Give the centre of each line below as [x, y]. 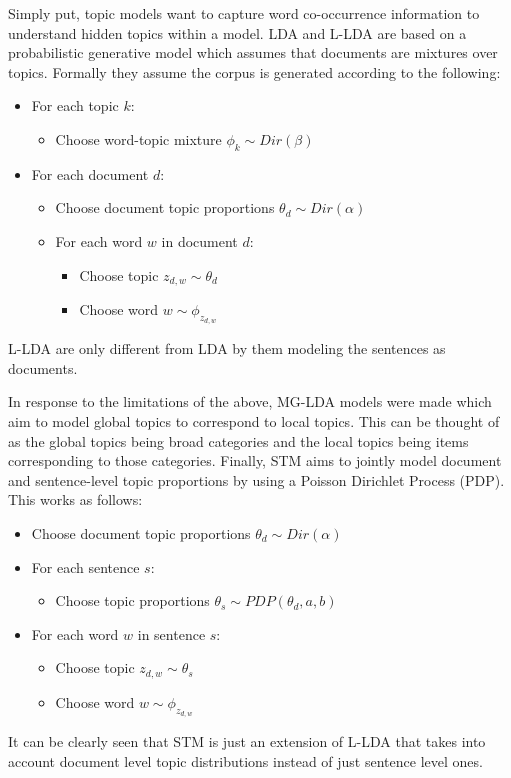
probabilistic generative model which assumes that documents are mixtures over [253, 52]
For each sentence [85, 566]
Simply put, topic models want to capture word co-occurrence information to [244, 13]
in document [199, 240]
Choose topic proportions [132, 600]
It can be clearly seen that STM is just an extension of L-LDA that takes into [247, 740]
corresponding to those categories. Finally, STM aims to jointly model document [255, 460]
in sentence [171, 633]
